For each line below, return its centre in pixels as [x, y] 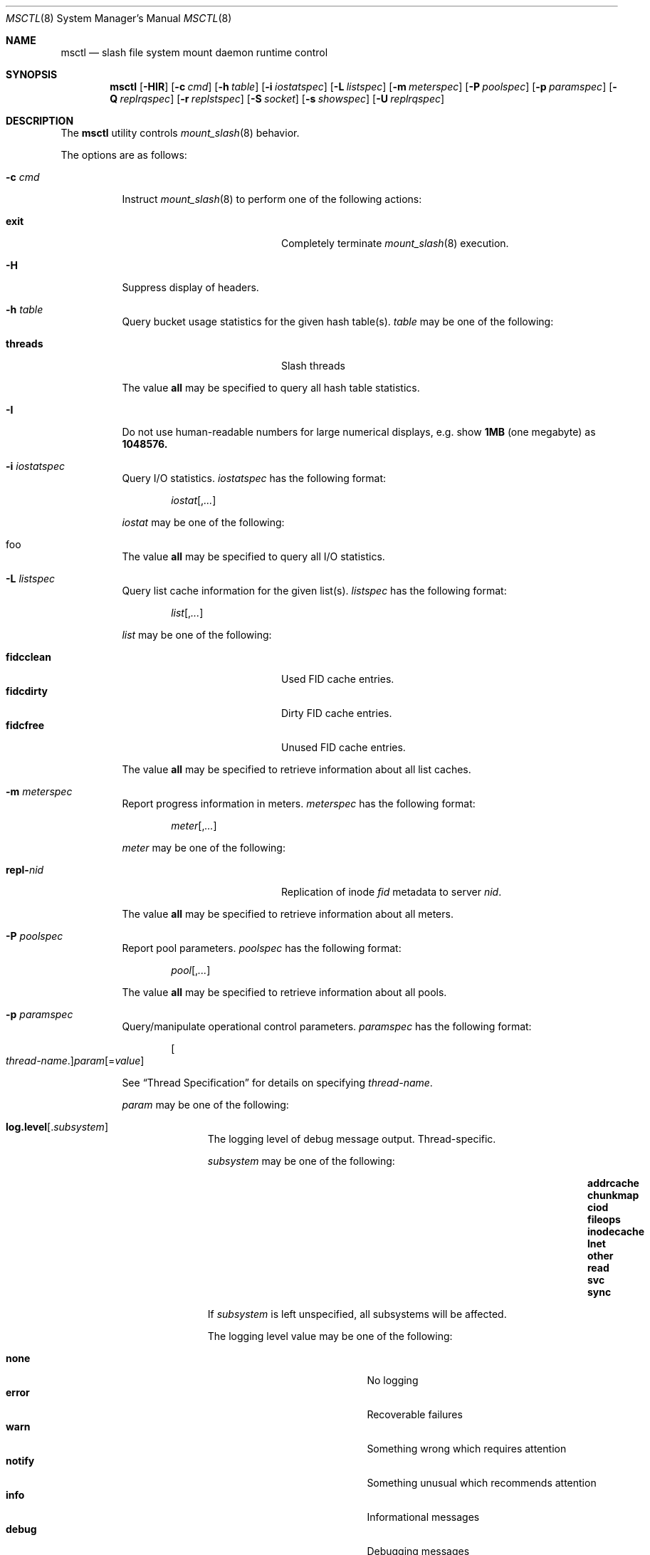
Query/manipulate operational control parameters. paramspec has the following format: [327, 1026]
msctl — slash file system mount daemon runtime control [194, 52]
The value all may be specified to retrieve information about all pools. [284, 992]
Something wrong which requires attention [467, 1449]
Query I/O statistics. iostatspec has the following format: [254, 478]
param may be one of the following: [205, 1105]
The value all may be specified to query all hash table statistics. [271, 388]
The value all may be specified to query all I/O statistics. [253, 556]
